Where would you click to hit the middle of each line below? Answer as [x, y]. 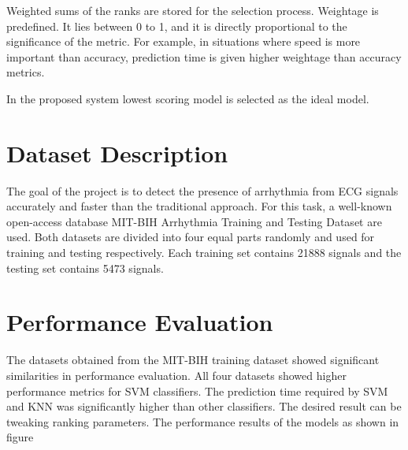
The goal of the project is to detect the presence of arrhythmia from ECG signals [202, 190]
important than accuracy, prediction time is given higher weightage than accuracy [204, 56]
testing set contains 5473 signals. [85, 268]
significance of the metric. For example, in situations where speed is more [184, 41]
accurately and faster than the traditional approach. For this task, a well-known [199, 206]
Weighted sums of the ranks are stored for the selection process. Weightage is [193, 10]
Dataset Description [117, 152]
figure [20, 437]
